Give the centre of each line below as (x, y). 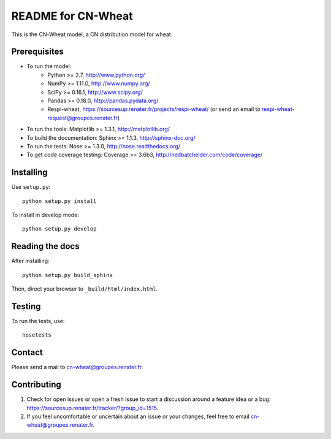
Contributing (36, 385)
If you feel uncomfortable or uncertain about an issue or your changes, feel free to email (138, 416)
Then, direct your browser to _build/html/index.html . (85, 289)
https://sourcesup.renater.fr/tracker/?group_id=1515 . (93, 408)
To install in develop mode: (45, 215)
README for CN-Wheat (72, 16)
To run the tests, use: (38, 321)
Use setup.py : (31, 187)
